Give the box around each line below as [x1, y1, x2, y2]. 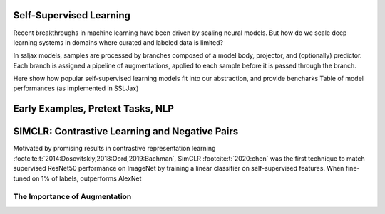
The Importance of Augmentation [13, 192, 132, 202]
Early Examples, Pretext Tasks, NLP [13, 103, 175, 115]
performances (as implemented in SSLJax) [13, 84, 139, 92]
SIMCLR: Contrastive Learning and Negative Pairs [13, 125, 239, 138]
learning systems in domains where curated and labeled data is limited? [13, 38, 224, 46]
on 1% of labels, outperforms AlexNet [31, 174, 142, 183]
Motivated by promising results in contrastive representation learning [13, 144, 216, 153]
